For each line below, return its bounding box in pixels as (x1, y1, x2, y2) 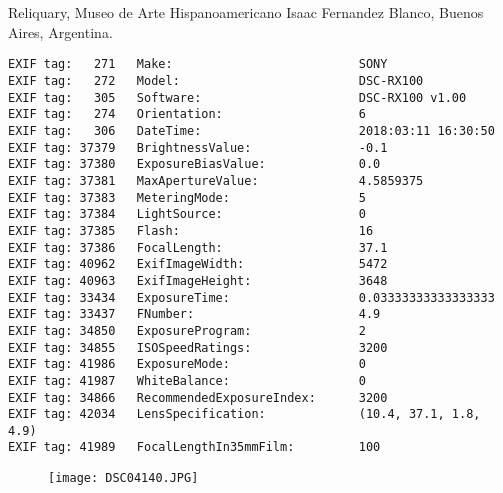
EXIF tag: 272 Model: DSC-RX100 (8, 74, 424, 89)
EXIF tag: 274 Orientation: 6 (8, 107, 366, 122)
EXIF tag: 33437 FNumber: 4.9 (8, 307, 381, 322)
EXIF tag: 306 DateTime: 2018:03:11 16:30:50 (8, 124, 495, 138)
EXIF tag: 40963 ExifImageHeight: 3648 (8, 273, 388, 288)
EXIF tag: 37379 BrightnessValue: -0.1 (8, 140, 388, 155)
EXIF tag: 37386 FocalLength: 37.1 (8, 240, 388, 255)
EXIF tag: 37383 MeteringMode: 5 (8, 190, 366, 205)
